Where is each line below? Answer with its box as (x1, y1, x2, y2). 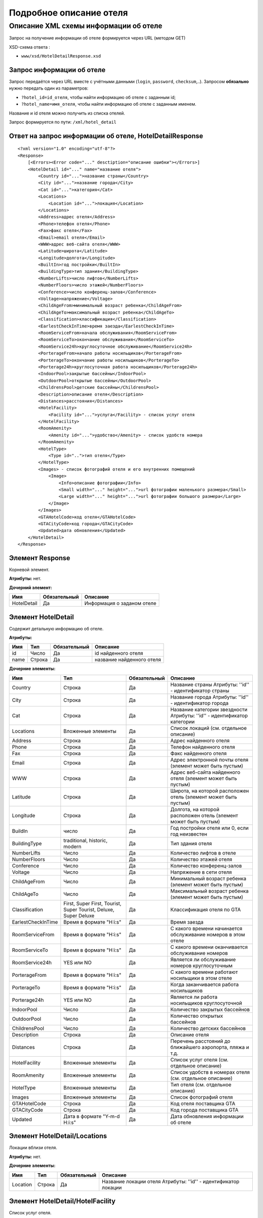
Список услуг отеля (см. (170, 1056, 229, 1063)
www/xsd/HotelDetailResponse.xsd (21, 54, 101, 59)
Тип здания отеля (170, 840, 212, 847)
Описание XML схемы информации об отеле (9, 21, 163, 30)
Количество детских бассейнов (170, 1025, 246, 1031)
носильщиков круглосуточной (170, 999, 243, 1006)
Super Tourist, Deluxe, (63, 906, 114, 913)
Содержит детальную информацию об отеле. (9, 626, 104, 631)
